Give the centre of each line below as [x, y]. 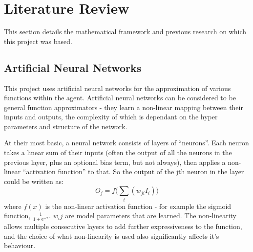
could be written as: [34, 181]
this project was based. [38, 41]
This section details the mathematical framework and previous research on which [125, 32]
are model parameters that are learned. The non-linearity [151, 216]
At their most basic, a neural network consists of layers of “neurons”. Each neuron [126, 143]
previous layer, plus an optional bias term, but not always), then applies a [115, 162]
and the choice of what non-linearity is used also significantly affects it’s [112, 236]
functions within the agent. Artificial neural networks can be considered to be [120, 98]
